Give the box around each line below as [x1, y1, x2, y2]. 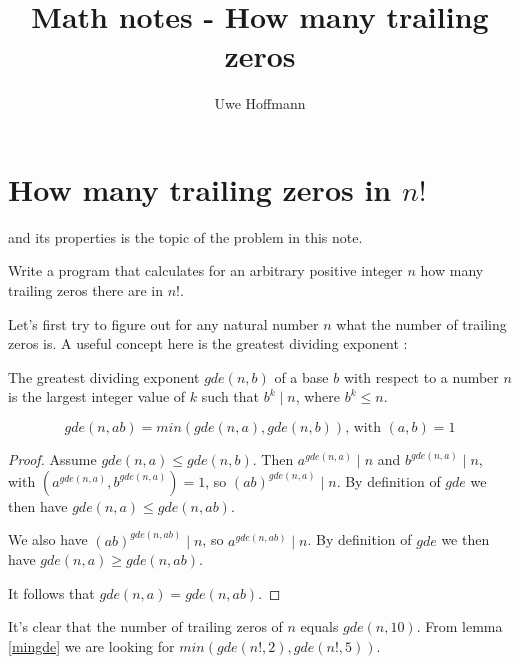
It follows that [8, 582, 95, 603]
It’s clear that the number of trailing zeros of [8, 616, 283, 637]
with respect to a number [343, 366, 499, 387]
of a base [274, 366, 329, 387]
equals [300, 616, 339, 637]
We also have [8, 529, 88, 550]
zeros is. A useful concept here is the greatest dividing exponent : [8, 333, 408, 354]
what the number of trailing [336, 313, 507, 334]
